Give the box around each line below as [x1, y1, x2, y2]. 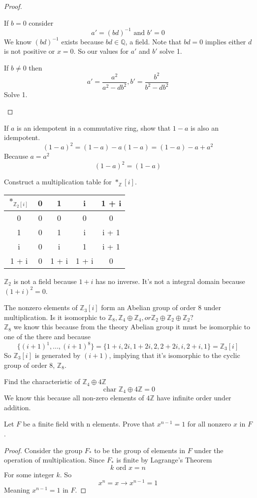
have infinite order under [157, 392, 231, 403]
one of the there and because [4, 331, 91, 341]
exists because [61, 36, 104, 46]
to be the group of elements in [94, 445, 186, 455]
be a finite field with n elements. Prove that [23, 419, 155, 429]
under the [194, 445, 224, 455]
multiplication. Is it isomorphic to [4, 312, 106, 322]
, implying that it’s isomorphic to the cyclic [109, 350, 240, 360]
